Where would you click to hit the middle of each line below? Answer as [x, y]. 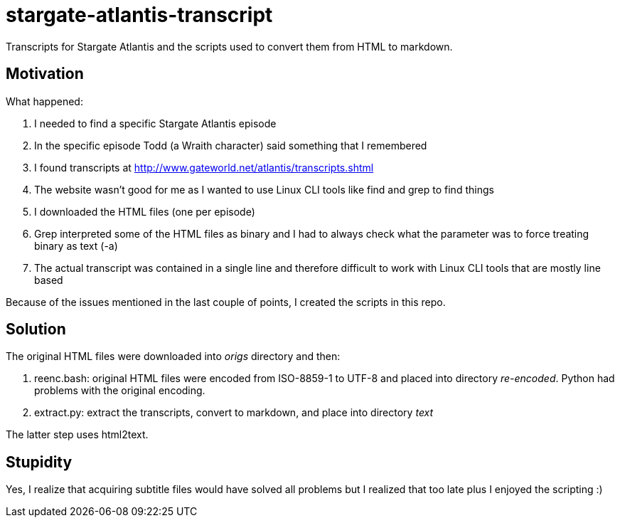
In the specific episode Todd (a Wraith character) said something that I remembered [231, 145]
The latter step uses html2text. [77, 435]
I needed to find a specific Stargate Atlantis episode [155, 123]
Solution [36, 329]
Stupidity [39, 462]
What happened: [44, 101]
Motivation [45, 74]
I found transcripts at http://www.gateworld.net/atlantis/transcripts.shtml [204, 167]
